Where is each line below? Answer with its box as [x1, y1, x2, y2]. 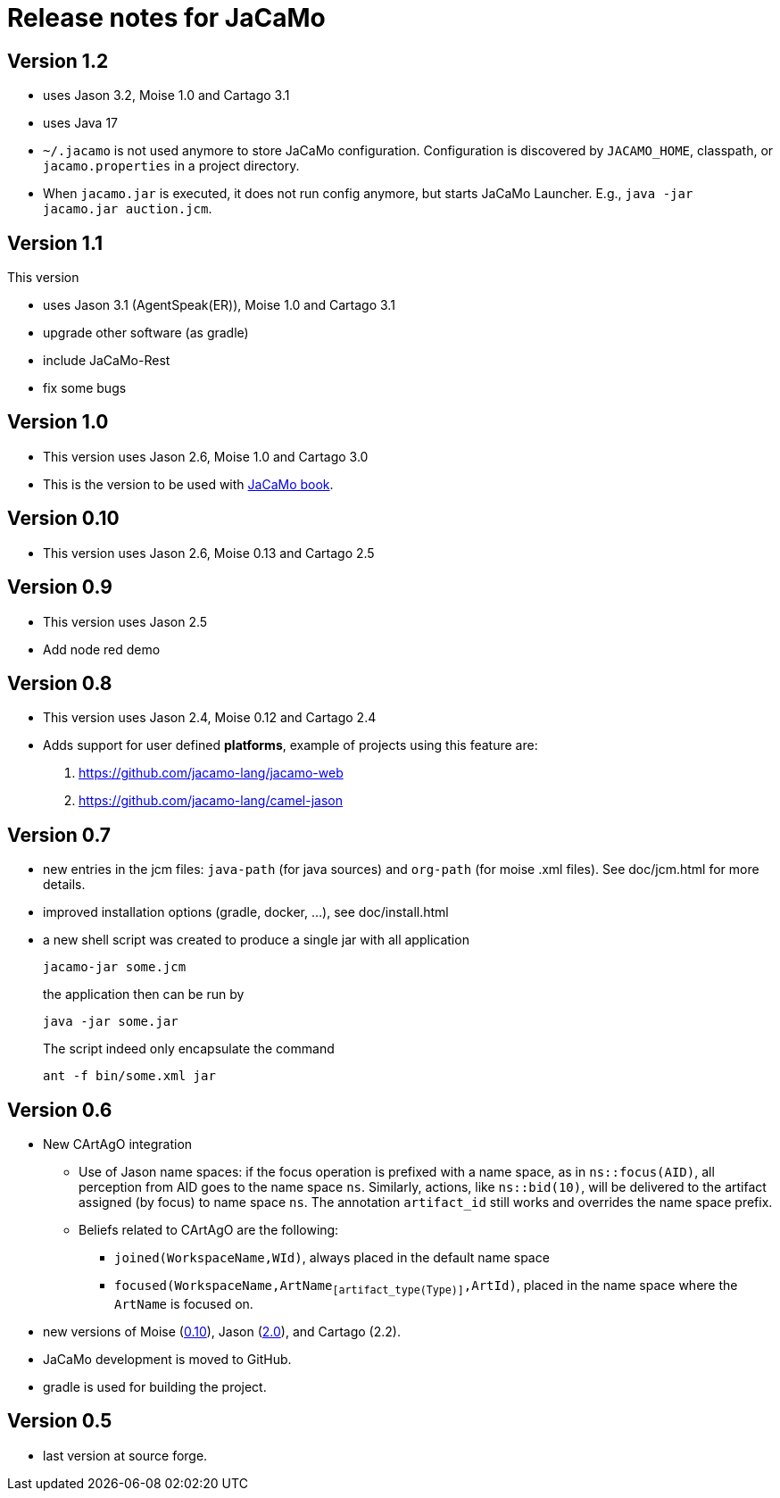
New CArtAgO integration [43, 1136, 193, 1153]
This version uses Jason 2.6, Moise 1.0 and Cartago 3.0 [43, 448, 369, 464]
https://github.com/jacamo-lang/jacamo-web [79, 765, 344, 781]
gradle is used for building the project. [43, 1378, 267, 1394]
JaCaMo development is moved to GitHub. [43, 1351, 292, 1367]
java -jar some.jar [43, 1014, 178, 1029]
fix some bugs [43, 380, 127, 396]
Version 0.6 [7, 1098, 112, 1121]
